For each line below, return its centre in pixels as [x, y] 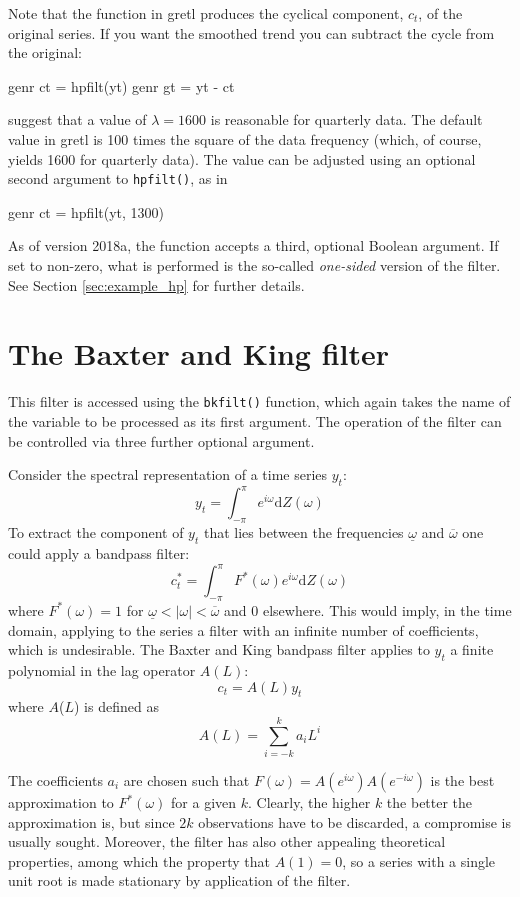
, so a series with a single [419, 860]
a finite [472, 649]
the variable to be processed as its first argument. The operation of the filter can [255, 420]
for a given [204, 802]
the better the [429, 802]
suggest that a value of [77, 119]
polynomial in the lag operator [102, 669]
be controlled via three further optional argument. [161, 440]
